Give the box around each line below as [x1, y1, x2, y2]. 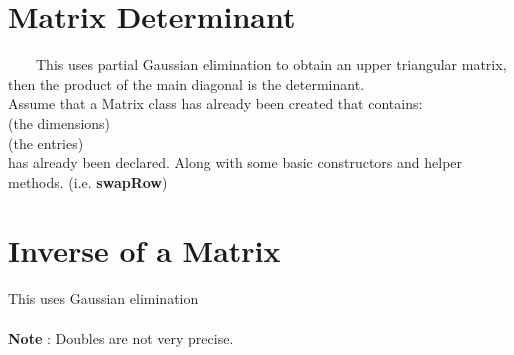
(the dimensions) [8, 112, 111, 133]
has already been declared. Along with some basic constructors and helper [8, 152, 463, 173]
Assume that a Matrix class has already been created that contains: [8, 93, 423, 114]
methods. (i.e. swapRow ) [8, 171, 168, 192]
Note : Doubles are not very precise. [8, 327, 234, 348]
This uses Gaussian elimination [8, 288, 199, 309]
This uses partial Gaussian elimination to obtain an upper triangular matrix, [35, 54, 507, 75]
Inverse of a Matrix [8, 230, 281, 271]
